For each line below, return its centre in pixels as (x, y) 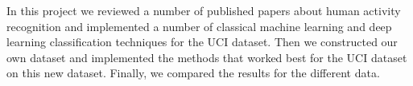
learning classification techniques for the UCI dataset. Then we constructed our (202, 42)
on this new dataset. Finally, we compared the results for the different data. (193, 73)
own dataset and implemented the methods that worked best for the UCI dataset (207, 57)
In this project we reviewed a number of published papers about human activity (204, 10)
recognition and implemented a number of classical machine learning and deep (199, 26)
